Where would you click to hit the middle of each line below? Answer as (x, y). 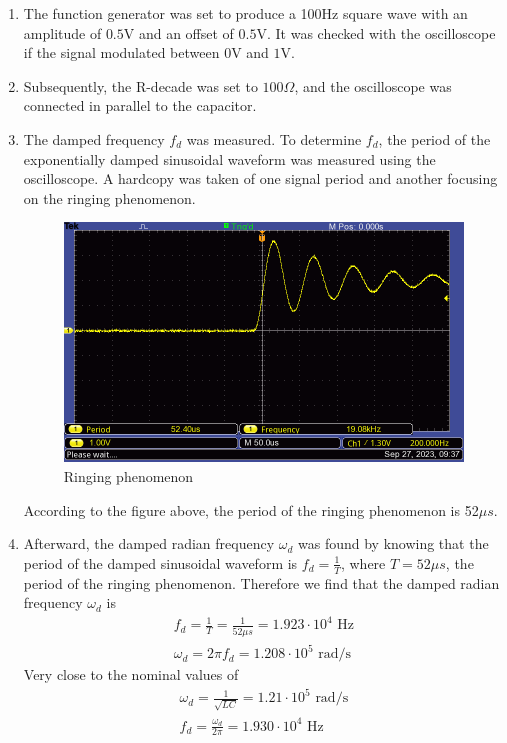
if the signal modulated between (121, 52)
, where (363, 562)
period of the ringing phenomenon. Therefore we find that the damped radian (261, 582)
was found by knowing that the (393, 543)
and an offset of (186, 32)
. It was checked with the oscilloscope (381, 32)
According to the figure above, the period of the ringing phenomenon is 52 (251, 509)
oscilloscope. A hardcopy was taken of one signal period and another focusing (260, 178)
